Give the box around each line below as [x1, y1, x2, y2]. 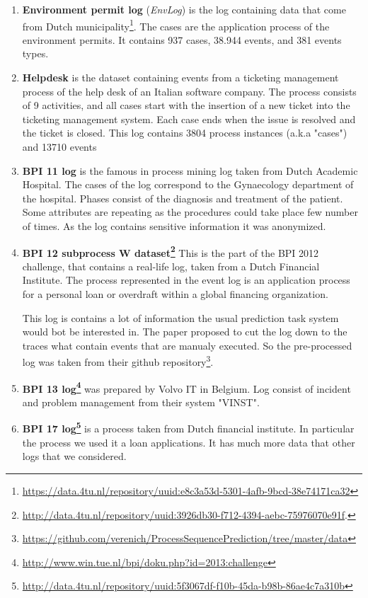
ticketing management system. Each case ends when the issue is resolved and [22, 111, 356, 126]
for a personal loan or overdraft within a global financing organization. [22, 287, 328, 301]
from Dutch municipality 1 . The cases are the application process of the [22, 16, 330, 33]
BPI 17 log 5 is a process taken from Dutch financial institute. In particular [22, 419, 355, 436]
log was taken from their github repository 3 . [22, 352, 214, 369]
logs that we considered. [22, 449, 127, 464]
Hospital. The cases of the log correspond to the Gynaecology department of [22, 177, 354, 192]
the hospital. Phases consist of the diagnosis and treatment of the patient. [22, 190, 343, 205]
